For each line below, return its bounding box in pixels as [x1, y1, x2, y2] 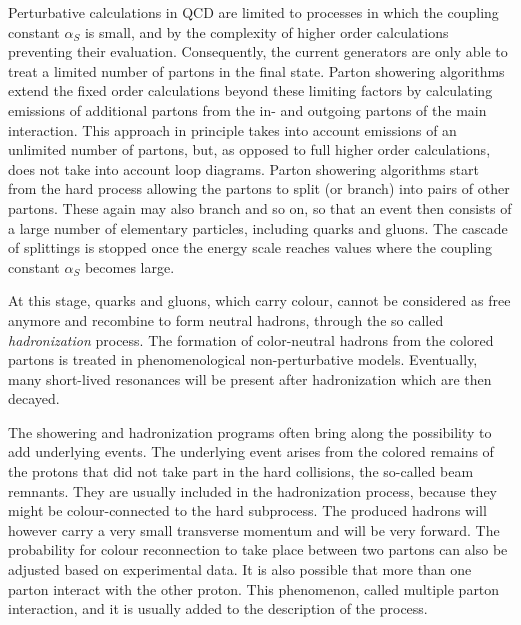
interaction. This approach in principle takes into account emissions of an [8, 119, 457, 140]
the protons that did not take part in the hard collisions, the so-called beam [8, 461, 474, 482]
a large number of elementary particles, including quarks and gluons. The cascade [8, 217, 508, 238]
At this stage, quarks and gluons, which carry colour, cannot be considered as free [8, 290, 511, 311]
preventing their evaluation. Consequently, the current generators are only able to [8, 41, 508, 62]
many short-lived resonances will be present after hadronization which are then [8, 368, 492, 389]
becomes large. [84, 256, 175, 277]
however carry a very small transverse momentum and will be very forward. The [8, 519, 500, 540]
